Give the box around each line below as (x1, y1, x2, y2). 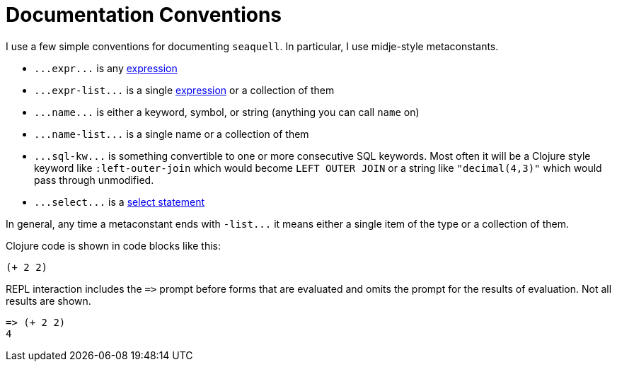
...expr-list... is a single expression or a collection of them (34, 83, 335, 96)
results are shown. (6, 294, 91, 307)
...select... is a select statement (34, 195, 205, 208)
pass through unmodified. (34, 173, 154, 186)
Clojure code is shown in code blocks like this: (6, 239, 221, 252)
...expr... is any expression (34, 62, 178, 74)
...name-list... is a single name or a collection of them (34, 127, 309, 140)
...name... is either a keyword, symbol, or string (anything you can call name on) (34, 105, 420, 118)
